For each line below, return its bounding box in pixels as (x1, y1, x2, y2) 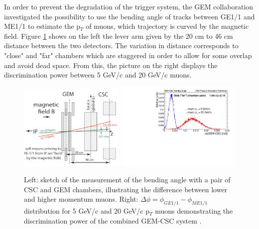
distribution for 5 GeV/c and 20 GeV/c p (24, 206, 149, 216)
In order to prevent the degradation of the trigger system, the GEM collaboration (4, 1, 254, 11)
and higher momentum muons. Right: (24, 194, 138, 204)
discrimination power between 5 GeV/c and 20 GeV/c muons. (4, 70, 192, 80)
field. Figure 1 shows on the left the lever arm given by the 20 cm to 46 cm (4, 30, 233, 41)
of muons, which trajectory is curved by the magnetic (86, 21, 249, 31)
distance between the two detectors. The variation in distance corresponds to (4, 40, 239, 51)
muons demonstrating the (155, 206, 233, 216)
